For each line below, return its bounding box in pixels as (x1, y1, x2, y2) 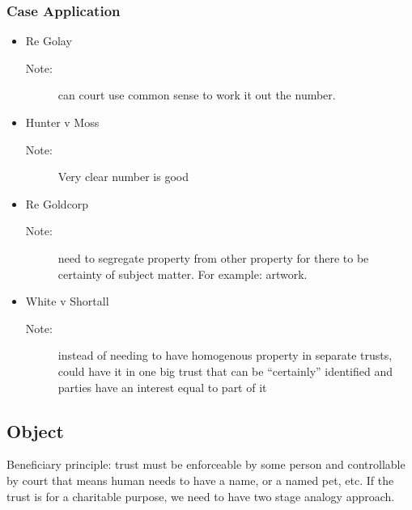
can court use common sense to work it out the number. (57, 86, 336, 103)
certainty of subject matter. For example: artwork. (57, 265, 308, 282)
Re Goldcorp (25, 195, 89, 212)
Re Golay (25, 32, 72, 49)
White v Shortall (25, 293, 109, 310)
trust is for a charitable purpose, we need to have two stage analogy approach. (6, 487, 395, 504)
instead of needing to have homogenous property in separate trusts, (57, 347, 393, 364)
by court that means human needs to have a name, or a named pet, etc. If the (6, 471, 394, 488)
